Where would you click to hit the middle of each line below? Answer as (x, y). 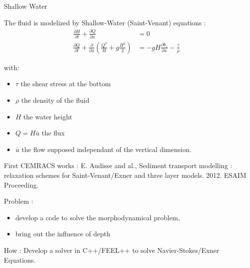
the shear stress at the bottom (66, 84)
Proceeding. (21, 184)
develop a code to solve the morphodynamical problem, (98, 217)
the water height (48, 116)
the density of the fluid (55, 100)
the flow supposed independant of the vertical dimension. (107, 149)
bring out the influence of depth (63, 234)
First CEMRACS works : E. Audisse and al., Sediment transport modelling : (118, 165)
